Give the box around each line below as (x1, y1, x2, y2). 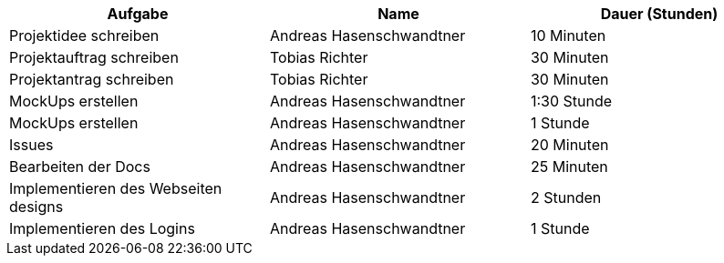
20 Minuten (530, 136, 609, 154)
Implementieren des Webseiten (9, 179, 222, 197)
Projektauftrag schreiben (9, 48, 179, 66)
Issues (9, 136, 54, 154)
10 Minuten (530, 26, 606, 45)
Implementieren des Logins (9, 219, 195, 238)
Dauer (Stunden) (600, 5, 719, 23)
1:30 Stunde (530, 92, 613, 110)
